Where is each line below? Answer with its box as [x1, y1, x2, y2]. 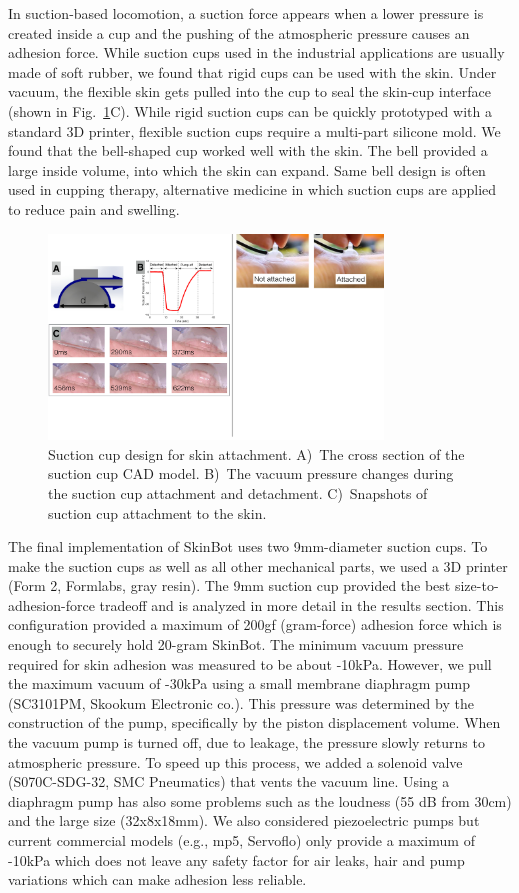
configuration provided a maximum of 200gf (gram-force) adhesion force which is [8, 614, 502, 635]
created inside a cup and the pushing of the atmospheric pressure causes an [8, 22, 470, 43]
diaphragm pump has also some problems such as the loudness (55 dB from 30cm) [8, 790, 512, 811]
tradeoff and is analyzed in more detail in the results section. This [99, 594, 504, 615]
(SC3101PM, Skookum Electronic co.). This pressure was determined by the [8, 692, 474, 713]
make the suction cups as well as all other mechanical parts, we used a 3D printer [8, 555, 508, 576]
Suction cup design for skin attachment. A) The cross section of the [48, 443, 465, 464]
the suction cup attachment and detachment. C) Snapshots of [48, 482, 428, 503]
